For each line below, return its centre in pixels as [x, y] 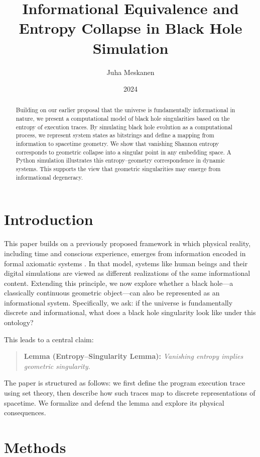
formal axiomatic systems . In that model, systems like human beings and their [126, 263]
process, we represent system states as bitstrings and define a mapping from [115, 135]
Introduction [49, 219]
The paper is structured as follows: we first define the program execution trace [125, 383]
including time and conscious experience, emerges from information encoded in [125, 253]
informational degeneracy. [49, 177]
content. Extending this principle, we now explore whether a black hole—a [119, 283]
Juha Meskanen [131, 72]
